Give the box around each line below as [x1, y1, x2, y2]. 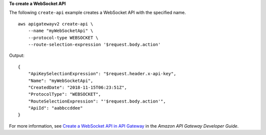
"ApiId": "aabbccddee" [28, 106, 83, 111]
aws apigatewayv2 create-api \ [18, 21, 94, 27]
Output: [9, 53, 25, 58]
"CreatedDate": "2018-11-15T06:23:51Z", [28, 84, 128, 90]
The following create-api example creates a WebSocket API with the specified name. [9, 10, 186, 16]
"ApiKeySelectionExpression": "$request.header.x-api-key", [28, 71, 177, 77]
